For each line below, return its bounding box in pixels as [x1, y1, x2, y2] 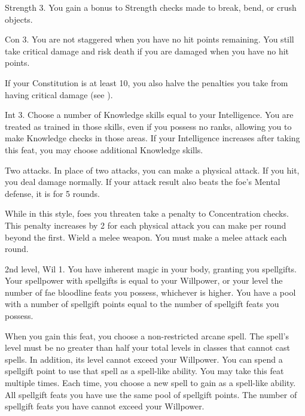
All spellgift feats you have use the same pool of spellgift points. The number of [5, 388, 297, 400]
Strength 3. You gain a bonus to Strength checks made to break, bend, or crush [5, 1, 297, 13]
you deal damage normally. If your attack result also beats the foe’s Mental [5, 175, 280, 188]
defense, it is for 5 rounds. [5, 187, 100, 199]
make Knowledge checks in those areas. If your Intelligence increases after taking [5, 132, 300, 144]
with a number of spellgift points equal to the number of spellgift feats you [5, 297, 279, 310]
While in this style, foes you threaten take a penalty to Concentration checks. [5, 207, 289, 220]
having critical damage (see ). [5, 88, 113, 101]
